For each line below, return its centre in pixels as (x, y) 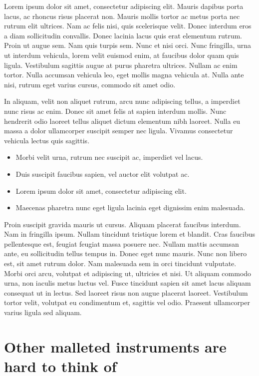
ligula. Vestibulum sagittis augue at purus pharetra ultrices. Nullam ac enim (121, 65)
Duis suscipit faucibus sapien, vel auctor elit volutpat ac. (103, 174)
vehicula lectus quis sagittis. (47, 140)
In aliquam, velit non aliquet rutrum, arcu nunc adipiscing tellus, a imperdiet (122, 101)
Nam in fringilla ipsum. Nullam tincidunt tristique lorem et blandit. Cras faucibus (129, 234)
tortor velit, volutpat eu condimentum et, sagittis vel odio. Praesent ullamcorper (127, 302)
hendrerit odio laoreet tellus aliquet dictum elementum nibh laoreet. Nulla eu (122, 121)
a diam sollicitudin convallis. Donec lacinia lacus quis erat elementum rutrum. (123, 35)
